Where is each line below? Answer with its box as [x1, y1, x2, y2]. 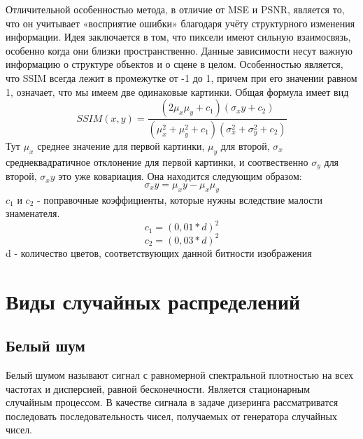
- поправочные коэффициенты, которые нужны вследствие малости [36, 192, 323, 207]
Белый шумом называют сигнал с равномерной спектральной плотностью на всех [6, 368, 353, 382]
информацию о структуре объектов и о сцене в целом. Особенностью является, [6, 57, 343, 71]
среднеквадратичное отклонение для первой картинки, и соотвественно [6, 154, 308, 169]
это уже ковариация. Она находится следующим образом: [58, 169, 302, 183]
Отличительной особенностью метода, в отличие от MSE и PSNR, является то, [6, 2, 345, 16]
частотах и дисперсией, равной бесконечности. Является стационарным [6, 381, 311, 396]
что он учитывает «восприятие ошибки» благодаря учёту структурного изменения [6, 15, 355, 30]
